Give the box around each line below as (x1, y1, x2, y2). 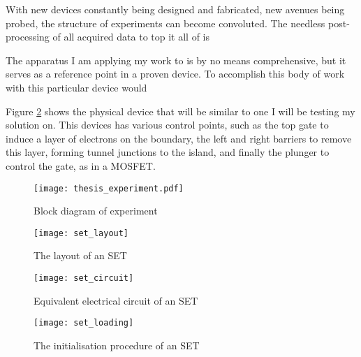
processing (6, 29, 50, 44)
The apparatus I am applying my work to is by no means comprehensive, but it (6, 52, 346, 67)
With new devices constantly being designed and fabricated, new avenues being (6, 2, 345, 16)
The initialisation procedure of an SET (34, 337, 200, 352)
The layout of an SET (34, 248, 127, 263)
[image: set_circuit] (34, 273, 134, 284)
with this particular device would (6, 80, 147, 94)
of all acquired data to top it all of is (52, 29, 209, 44)
